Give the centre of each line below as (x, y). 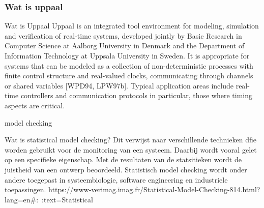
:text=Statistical (67, 199)
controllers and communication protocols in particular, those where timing (136, 95)
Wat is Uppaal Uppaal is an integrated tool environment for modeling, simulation (132, 26)
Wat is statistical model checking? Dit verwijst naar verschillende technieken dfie (130, 140)
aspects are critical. (35, 105)
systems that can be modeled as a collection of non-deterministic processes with (129, 65)
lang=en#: (22, 199)
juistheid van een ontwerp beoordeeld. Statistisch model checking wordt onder (126, 169)
